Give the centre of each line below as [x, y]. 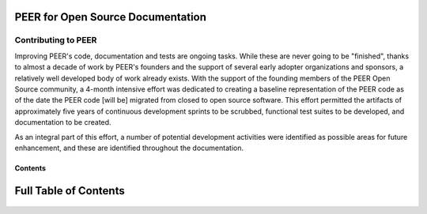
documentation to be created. [63, 122]
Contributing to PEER [56, 40]
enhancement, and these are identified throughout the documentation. [129, 148]
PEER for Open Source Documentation [111, 17]
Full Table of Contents [70, 191]
